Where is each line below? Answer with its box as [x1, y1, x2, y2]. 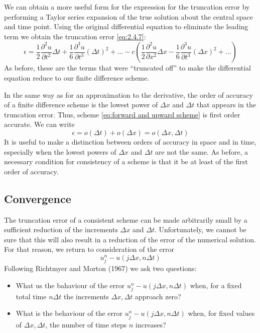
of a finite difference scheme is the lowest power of [4, 99, 158, 110]
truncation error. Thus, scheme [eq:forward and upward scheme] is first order [4, 109, 240, 119]
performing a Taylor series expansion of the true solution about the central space [4, 11, 253, 22]
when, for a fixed [190, 280, 242, 290]
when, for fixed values [188, 308, 255, 318]
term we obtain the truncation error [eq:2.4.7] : [4, 31, 146, 41]
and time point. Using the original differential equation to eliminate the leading [4, 21, 248, 32]
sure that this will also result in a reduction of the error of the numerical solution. [4, 234, 256, 244]
